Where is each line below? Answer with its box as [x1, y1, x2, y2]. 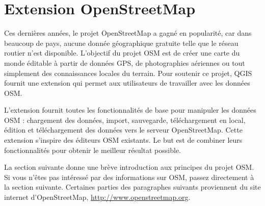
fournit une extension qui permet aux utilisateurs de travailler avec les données [4, 78, 250, 88]
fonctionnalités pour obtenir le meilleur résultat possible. [4, 144, 181, 155]
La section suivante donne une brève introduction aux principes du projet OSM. [4, 162, 254, 172]
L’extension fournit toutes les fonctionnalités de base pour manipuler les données [4, 105, 256, 115]
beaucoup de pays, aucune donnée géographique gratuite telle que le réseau [4, 37, 238, 48]
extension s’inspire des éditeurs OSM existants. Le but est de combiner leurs [4, 135, 243, 145]
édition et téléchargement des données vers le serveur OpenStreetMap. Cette [4, 124, 243, 135]
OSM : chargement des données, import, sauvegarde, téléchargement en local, [4, 114, 246, 125]
